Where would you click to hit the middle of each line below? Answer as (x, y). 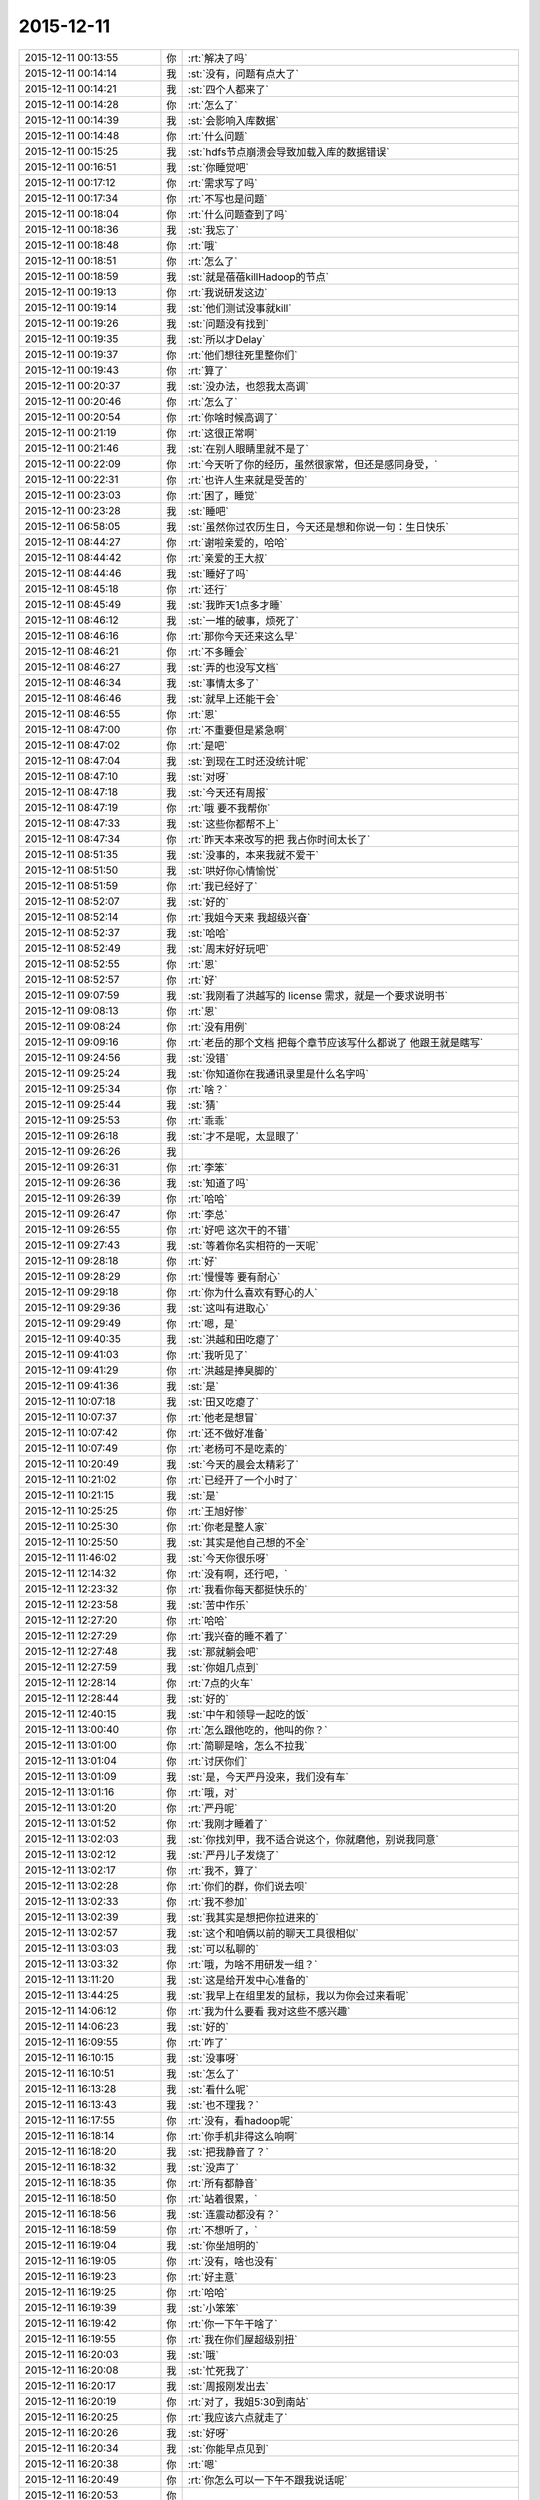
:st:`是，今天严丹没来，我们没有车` (268, 1777)
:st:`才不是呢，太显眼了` (243, 1136)
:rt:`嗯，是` (212, 1323)
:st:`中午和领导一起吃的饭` (248, 1714)
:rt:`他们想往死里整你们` (242, 355)
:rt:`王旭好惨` (217, 1511)
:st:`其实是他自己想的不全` (248, 1542)
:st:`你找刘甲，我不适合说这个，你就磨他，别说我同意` (313, 1839)
